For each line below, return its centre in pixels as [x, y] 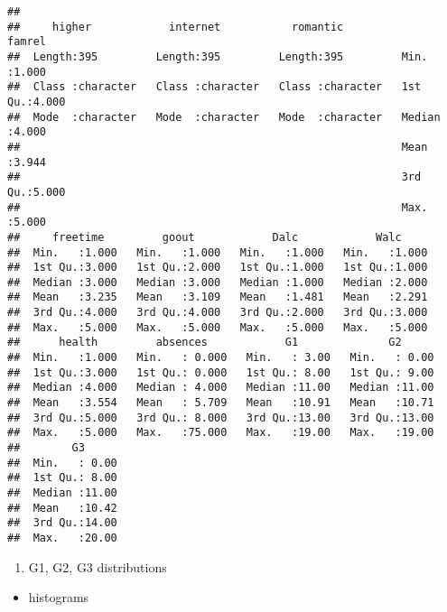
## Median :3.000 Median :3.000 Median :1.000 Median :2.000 [218, 282]
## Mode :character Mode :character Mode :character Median [224, 117]
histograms [59, 597]
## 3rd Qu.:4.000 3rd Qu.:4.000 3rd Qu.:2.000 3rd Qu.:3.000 [218, 313]
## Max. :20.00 [62, 538]
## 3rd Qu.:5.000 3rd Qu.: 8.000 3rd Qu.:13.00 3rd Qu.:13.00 [221, 417]
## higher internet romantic [176, 27]
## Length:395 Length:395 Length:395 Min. [218, 56]
